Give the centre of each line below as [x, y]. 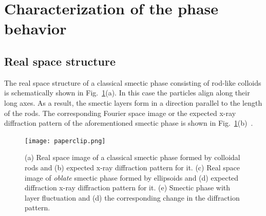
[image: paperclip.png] [65, 141]
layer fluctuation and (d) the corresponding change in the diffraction [132, 197]
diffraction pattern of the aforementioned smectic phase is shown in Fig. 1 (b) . [129, 123]
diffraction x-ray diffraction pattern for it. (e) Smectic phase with [128, 188]
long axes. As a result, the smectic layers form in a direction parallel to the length [133, 102]
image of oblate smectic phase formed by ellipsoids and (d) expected [132, 177]
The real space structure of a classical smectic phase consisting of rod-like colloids [133, 82]
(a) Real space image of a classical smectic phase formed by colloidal [132, 157]
